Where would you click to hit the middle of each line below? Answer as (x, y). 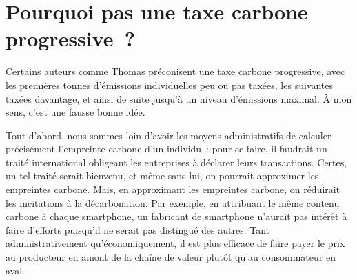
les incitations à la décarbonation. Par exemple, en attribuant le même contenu (173, 202)
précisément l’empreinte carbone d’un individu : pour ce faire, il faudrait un (166, 149)
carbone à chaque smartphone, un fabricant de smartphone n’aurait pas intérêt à (176, 216)
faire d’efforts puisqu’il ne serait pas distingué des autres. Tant (137, 229)
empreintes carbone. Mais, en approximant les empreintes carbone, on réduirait (173, 189)
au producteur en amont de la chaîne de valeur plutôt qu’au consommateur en (171, 257)
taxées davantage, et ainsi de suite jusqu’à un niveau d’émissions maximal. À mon (179, 98)
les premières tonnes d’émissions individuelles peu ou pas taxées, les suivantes (170, 84)
